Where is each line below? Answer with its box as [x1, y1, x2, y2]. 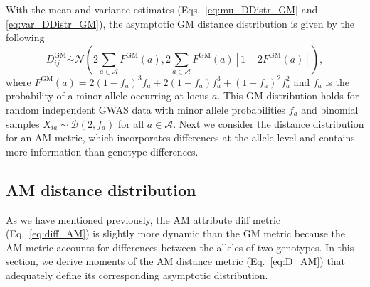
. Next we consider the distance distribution [173, 116, 364, 131]
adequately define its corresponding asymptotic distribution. [6, 267, 268, 282]
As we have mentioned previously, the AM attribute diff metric [6, 212, 281, 227]
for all [117, 116, 144, 131]
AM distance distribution [6, 178, 196, 200]
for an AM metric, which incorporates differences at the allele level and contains [6, 130, 355, 145]
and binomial [301, 102, 359, 117]
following [6, 30, 45, 45]
